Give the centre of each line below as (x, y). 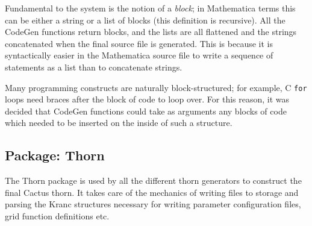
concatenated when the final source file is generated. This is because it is (139, 43)
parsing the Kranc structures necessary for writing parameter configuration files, (153, 204)
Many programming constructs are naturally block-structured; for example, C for (156, 87)
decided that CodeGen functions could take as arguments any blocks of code (146, 111)
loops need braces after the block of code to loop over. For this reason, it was (147, 99)
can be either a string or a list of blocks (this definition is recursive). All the (145, 20)
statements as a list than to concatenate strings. (94, 67)
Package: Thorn (55, 155)
